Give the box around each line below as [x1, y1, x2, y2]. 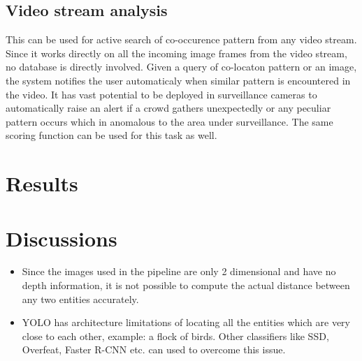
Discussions [6, 223, 117, 252]
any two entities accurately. [22, 291, 139, 306]
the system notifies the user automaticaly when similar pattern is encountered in [6, 73, 351, 87]
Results [6, 169, 78, 198]
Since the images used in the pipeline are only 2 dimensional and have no [22, 264, 336, 279]
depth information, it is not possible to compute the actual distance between [22, 278, 350, 293]
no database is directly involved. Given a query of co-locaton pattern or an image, [6, 59, 357, 74]
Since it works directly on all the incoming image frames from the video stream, [6, 45, 347, 60]
